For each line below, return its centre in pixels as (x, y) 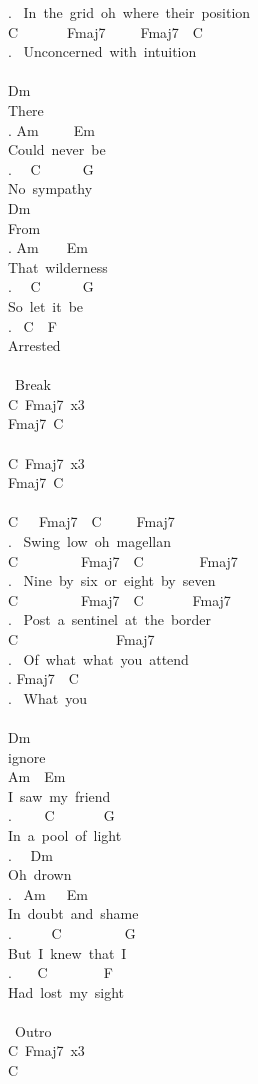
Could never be (57, 149)
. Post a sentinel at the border (110, 619)
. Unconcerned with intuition (102, 51)
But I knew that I (67, 952)
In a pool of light (65, 834)
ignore (27, 756)
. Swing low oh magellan (89, 541)
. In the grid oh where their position (129, 12)
